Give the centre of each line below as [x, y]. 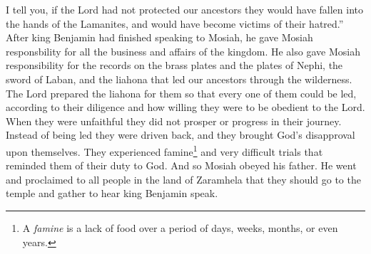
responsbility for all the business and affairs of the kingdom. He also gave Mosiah [183, 51]
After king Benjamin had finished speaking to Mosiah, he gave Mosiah [159, 37]
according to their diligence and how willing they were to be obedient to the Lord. [185, 107]
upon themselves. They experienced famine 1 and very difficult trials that [164, 150]
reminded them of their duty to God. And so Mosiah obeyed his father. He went [181, 165]
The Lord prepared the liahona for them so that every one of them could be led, [181, 93]
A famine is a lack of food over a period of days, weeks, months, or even [180, 227]
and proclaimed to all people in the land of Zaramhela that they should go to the [183, 179]
